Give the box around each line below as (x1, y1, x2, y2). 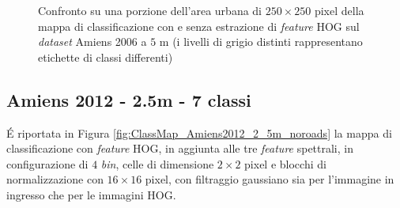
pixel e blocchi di (244, 155, 326, 172)
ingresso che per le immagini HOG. (6, 186, 176, 202)
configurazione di (6, 155, 89, 172)
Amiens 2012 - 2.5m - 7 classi (6, 87, 251, 112)
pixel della (314, 2, 364, 18)
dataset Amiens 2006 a (38, 33, 147, 50)
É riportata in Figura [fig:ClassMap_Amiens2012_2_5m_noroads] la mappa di (6, 124, 392, 141)
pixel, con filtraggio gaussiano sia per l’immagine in (145, 171, 394, 187)
